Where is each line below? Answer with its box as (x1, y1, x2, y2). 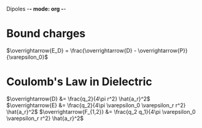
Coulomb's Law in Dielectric (6, 75, 152, 89)
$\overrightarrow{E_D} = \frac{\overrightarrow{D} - (6, 47, 137, 54)
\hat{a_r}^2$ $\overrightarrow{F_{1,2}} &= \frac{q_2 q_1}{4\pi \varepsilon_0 (6, 108, 196, 115)
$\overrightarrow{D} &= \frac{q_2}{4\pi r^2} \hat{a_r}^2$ (6, 95, 150, 102)
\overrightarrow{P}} (138, 47, 188, 54)
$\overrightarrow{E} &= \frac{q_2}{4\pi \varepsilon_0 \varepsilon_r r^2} (6, 101, 186, 109)
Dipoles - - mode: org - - (6, 6, 66, 12)
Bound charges (6, 27, 86, 40)
